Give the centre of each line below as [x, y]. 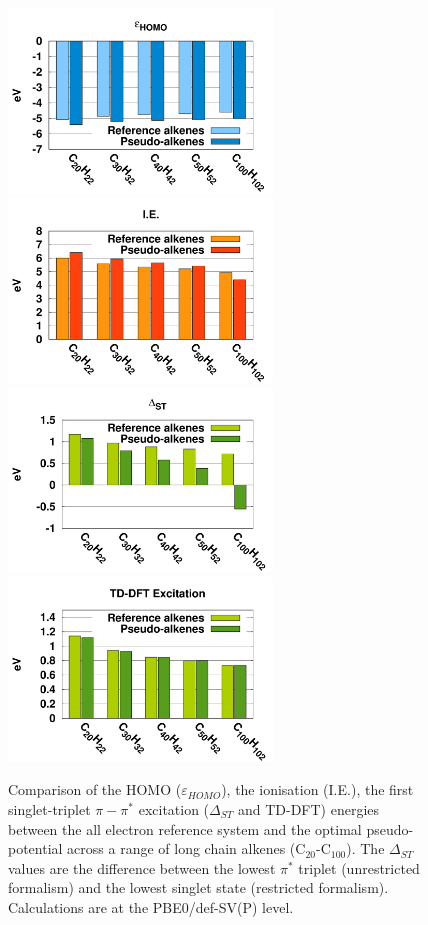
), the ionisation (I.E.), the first [317, 789]
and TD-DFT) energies [308, 808]
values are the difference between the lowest [142, 867]
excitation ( [174, 808]
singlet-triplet [49, 808]
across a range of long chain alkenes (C [186, 848]
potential [35, 848]
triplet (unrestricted [359, 867]
